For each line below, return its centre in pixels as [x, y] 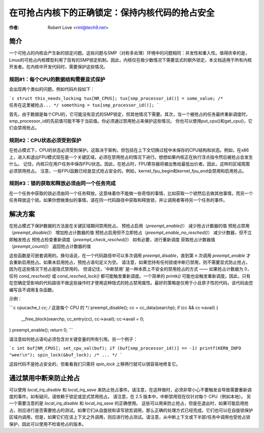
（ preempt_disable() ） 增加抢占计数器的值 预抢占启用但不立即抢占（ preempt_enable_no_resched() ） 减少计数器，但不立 [131, 232]
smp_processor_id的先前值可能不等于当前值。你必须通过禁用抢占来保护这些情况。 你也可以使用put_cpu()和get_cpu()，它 [131, 121]
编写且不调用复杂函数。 [33, 290]
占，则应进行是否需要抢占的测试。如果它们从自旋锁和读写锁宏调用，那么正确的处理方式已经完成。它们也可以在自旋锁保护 [131, 410]
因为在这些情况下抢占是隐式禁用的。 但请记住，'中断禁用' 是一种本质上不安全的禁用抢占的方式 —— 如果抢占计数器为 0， [130, 269]
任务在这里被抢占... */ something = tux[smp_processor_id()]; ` [84, 105]
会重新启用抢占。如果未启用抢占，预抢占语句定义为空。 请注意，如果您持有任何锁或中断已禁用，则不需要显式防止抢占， [130, 262]
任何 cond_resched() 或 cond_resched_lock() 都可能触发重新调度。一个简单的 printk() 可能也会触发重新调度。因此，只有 [130, 276]
